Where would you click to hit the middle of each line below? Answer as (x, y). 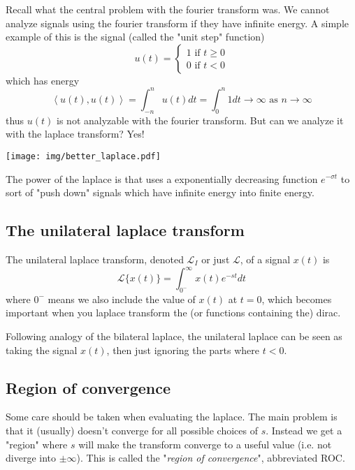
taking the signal (42, 350)
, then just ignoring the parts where (183, 350)
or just (216, 259)
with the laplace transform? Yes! (75, 134)
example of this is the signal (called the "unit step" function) (135, 37)
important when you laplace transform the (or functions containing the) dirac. (173, 313)
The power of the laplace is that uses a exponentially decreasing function (162, 178)
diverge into (31, 458)
